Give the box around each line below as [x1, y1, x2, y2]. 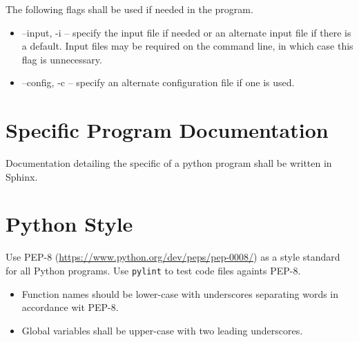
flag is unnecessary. [21, 52, 102, 66]
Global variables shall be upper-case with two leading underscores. [21, 323, 303, 337]
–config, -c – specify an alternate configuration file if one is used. [21, 75, 295, 90]
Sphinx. [6, 169, 38, 183]
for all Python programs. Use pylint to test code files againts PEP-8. [6, 263, 301, 277]
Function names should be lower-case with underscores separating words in [21, 286, 339, 301]
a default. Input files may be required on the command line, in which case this [21, 39, 353, 53]
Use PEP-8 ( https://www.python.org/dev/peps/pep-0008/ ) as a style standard [6, 250, 340, 264]
